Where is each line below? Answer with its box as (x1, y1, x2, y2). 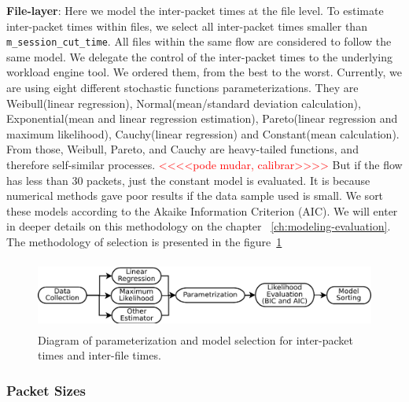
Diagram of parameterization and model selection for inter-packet (38, 331, 354, 348)
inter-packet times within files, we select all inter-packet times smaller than (6, 17, 367, 34)
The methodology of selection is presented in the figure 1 (6, 233, 282, 249)
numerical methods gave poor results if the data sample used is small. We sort (6, 187, 384, 204)
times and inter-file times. (38, 347, 161, 363)
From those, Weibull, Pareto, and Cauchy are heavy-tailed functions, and (6, 141, 359, 157)
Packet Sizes (6, 380, 87, 400)
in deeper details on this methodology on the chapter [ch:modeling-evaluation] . (6, 218, 391, 234)
